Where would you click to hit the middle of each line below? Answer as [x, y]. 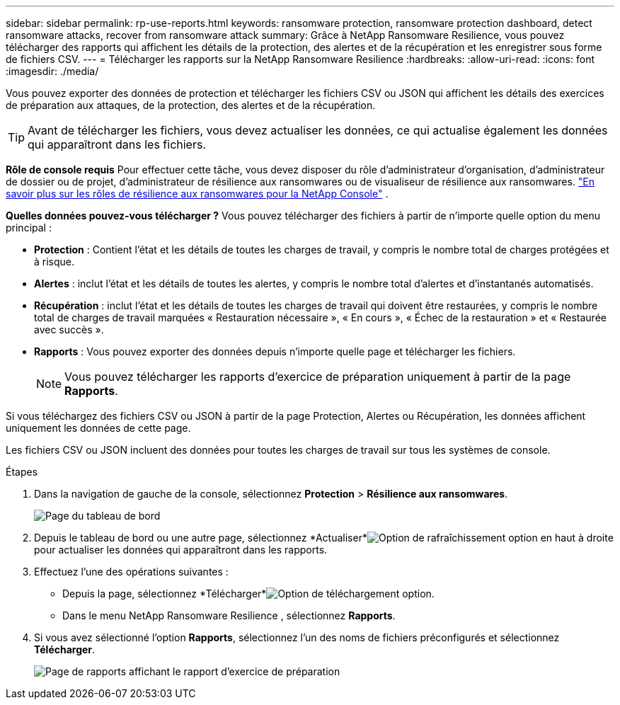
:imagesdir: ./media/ [52, 71]
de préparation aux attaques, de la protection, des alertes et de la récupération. [191, 105]
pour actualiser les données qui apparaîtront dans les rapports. [181, 550]
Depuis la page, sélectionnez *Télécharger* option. [248, 594]
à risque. [54, 262]
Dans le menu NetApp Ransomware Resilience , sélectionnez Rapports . [229, 615]
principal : [29, 228]
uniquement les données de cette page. [98, 428]
